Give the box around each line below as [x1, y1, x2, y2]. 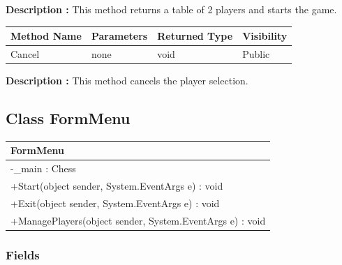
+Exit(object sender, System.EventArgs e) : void [10, 195, 220, 210]
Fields [6, 245, 40, 263]
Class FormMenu [6, 107, 131, 129]
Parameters [91, 29, 148, 43]
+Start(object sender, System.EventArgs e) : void [10, 179, 223, 193]
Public [242, 46, 270, 61]
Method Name [10, 29, 82, 43]
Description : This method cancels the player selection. [6, 73, 248, 88]
